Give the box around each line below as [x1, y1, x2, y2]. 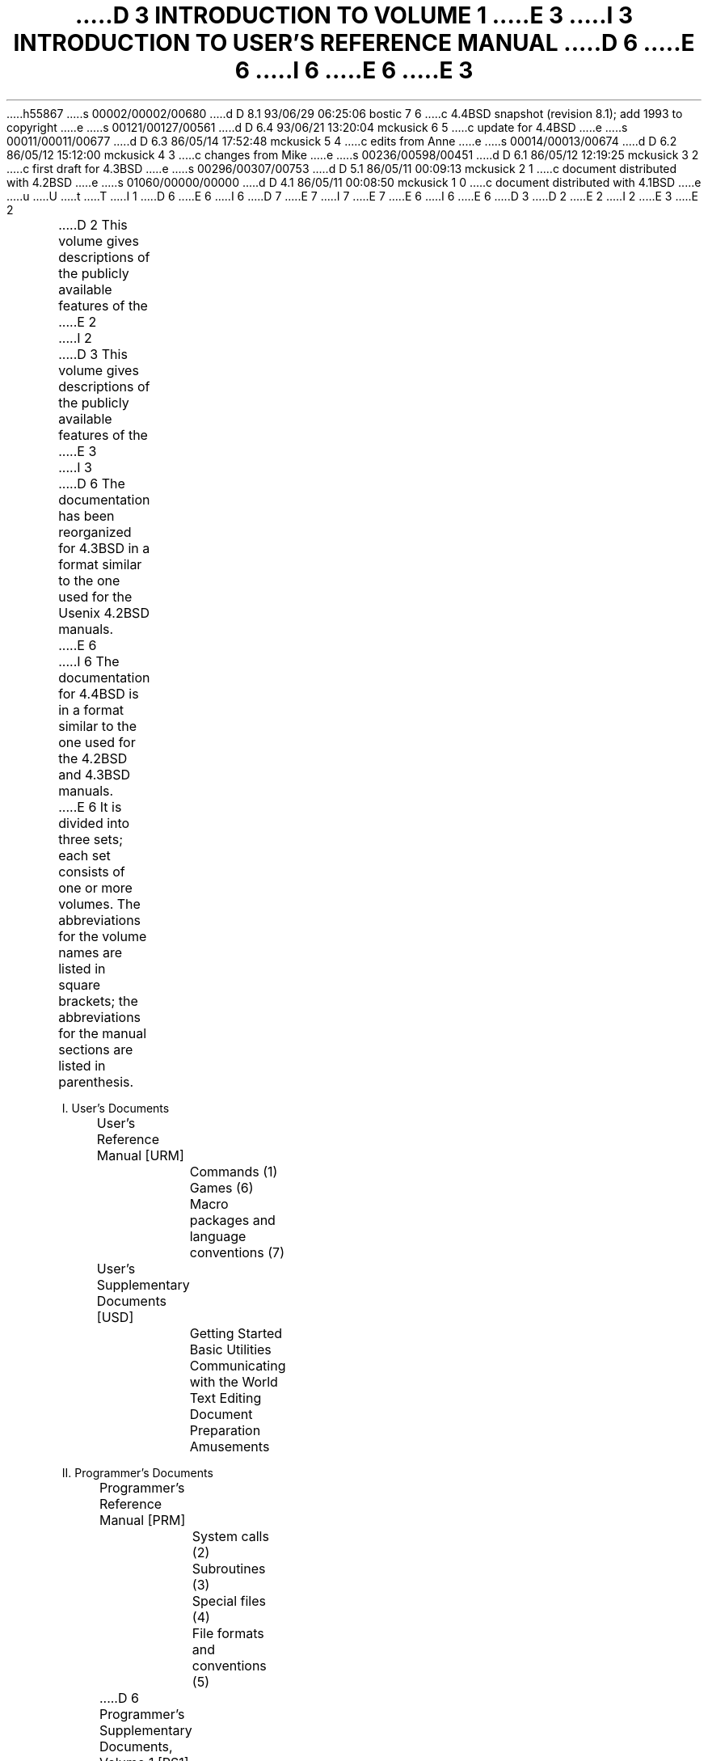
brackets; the [58, 992, 138, 1009]
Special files [192, 1592, 267, 1609]
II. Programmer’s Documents [61, 1465, 213, 1480]
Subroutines [192, 1560, 266, 1577]
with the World [189, 1373, 278, 1390]
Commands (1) [189, 1163, 278, 1180]
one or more [58, 879, 133, 896]
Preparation [189, 1421, 261, 1438]
